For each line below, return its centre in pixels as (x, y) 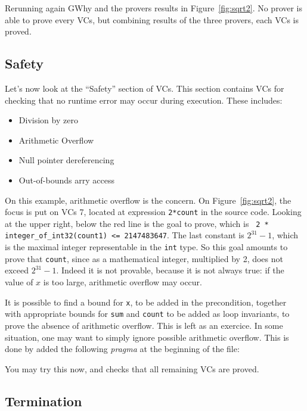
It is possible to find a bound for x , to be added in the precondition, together (146, 302)
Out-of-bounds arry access (66, 180)
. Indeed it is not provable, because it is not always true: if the (170, 270)
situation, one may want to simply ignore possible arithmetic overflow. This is (147, 337)
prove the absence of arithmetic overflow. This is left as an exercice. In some (144, 325)
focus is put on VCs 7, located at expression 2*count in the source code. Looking (153, 212)
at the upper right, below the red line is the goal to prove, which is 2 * (137, 223)
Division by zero (48, 120)
